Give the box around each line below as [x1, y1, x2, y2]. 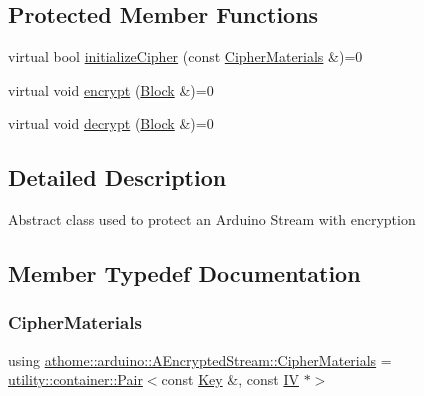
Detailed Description [8, 162, 227, 193]
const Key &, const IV [161, 369, 299, 390]
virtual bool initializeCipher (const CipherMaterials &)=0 [8, 46, 363, 67]
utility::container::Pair [8, 369, 143, 390]
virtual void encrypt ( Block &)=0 [8, 79, 214, 100]
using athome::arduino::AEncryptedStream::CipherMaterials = [8, 349, 392, 370]
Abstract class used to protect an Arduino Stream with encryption [8, 209, 416, 230]
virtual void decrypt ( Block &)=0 [8, 113, 214, 134]
